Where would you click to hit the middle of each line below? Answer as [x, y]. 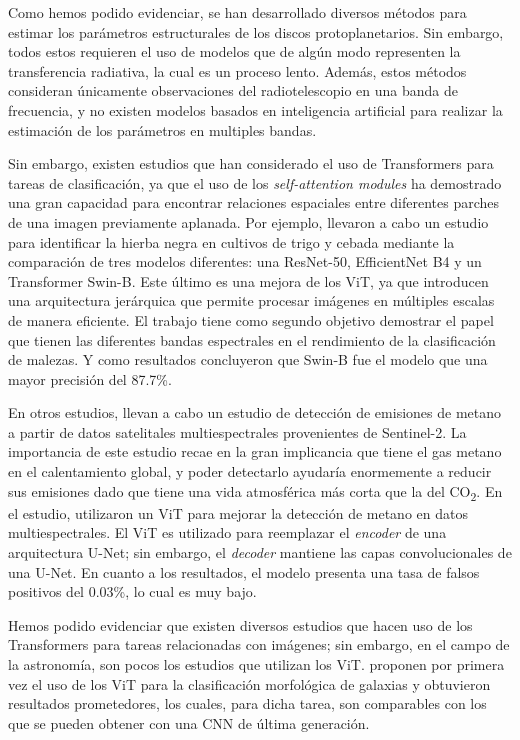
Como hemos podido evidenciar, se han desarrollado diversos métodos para [237, 12]
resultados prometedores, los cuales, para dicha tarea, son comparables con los [247, 703]
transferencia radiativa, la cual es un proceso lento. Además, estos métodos [237, 70]
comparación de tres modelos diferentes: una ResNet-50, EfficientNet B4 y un [245, 261]
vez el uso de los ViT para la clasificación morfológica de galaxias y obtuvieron [249, 683]
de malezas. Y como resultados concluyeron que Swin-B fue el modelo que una [248, 359]
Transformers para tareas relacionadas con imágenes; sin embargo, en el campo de [259, 644]
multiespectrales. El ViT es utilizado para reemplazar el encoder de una [227, 532]
